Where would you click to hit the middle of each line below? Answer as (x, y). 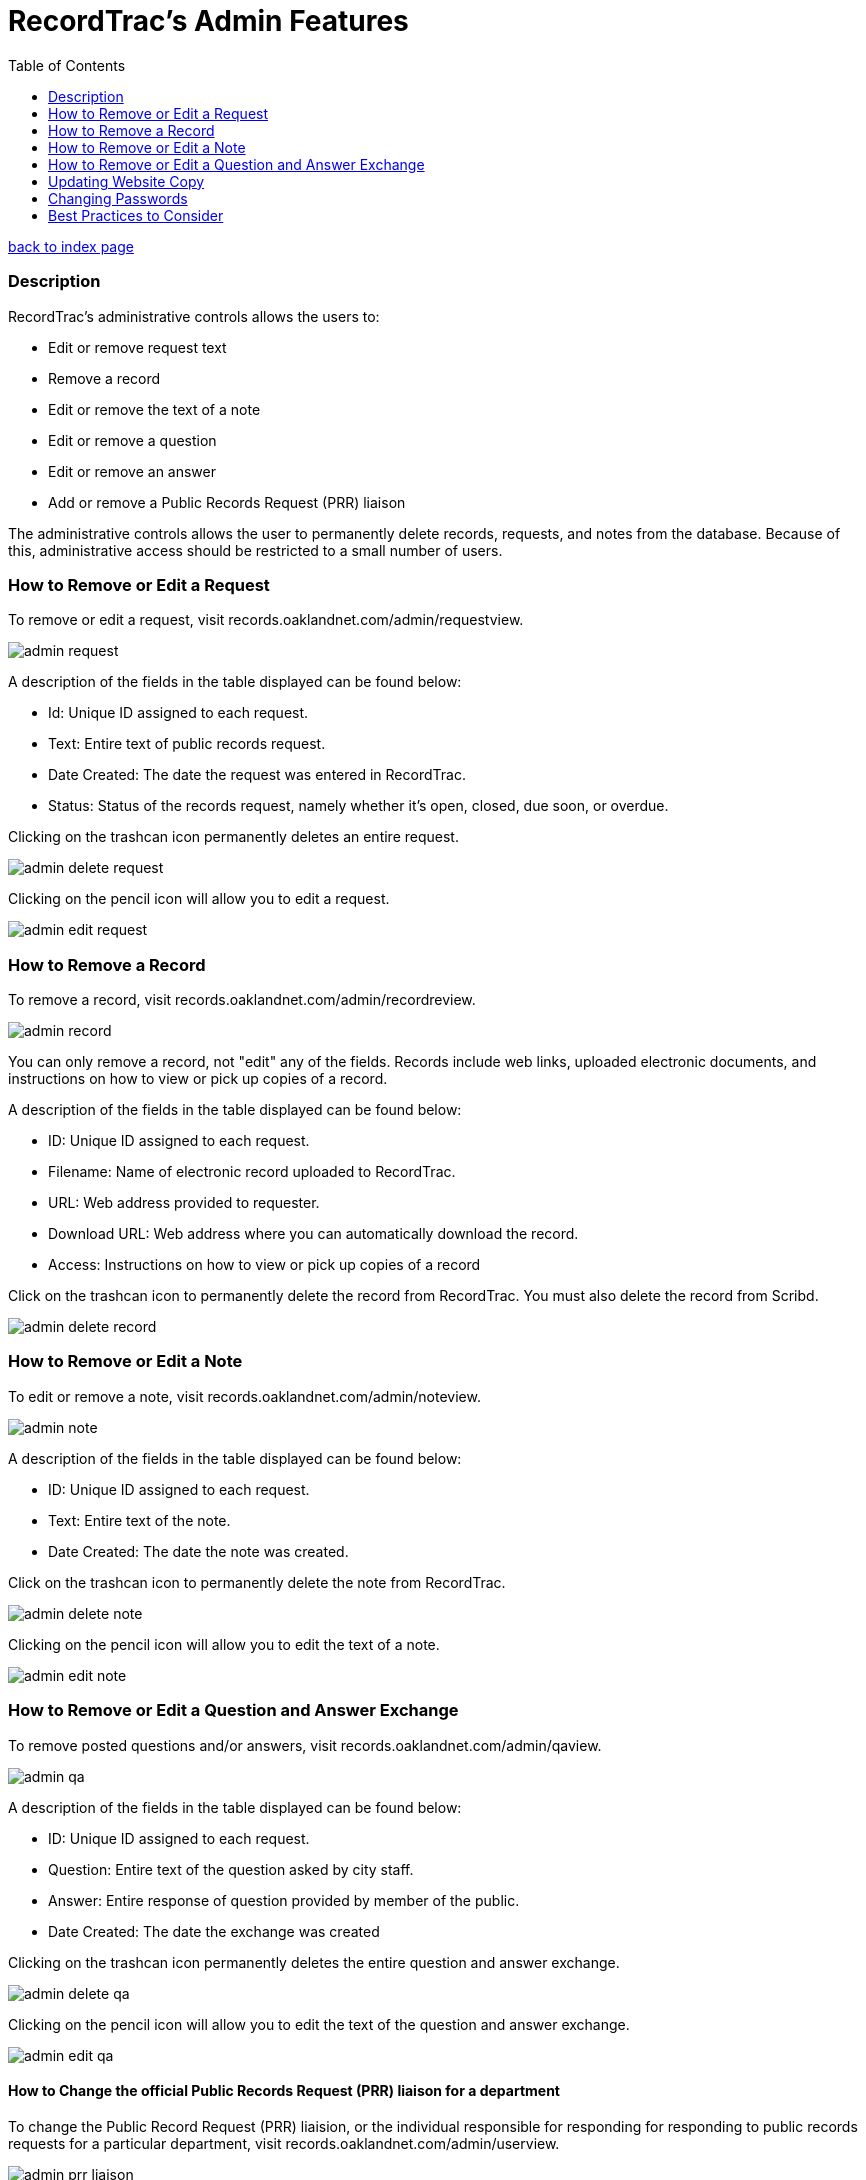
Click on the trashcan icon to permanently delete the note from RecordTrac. (257, 1582)
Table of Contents (67, 65)
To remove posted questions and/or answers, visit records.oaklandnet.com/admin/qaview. (305, 1745)
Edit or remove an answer (132, 471)
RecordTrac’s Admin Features (208, 21)
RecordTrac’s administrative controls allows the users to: (194, 316)
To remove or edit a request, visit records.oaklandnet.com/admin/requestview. (266, 620)
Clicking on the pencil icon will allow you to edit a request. (199, 899)
